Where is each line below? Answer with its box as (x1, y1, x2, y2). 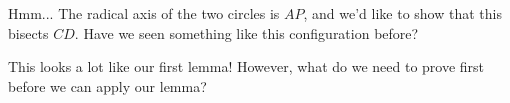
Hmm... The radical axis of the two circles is (8, 3, 280, 23)
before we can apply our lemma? (8, 75, 207, 96)
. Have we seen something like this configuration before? (74, 22, 419, 43)
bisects (8, 22, 49, 43)
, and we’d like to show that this (303, 3, 502, 23)
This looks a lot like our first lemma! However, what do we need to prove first (8, 56, 485, 77)
